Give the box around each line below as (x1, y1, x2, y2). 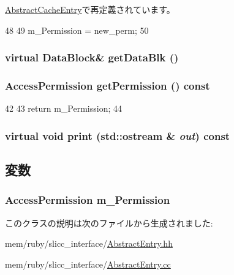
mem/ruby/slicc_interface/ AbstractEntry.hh (5, 237, 173, 250)
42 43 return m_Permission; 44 (5, 102, 123, 115)
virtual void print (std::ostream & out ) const (5, 128, 230, 143)
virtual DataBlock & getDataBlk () (5, 50, 179, 65)
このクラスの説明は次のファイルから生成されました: (5, 216, 213, 229)
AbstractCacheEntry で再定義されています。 (5, 3, 175, 15)
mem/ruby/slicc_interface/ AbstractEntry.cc (5, 257, 171, 270)
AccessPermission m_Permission (5, 192, 170, 207)
